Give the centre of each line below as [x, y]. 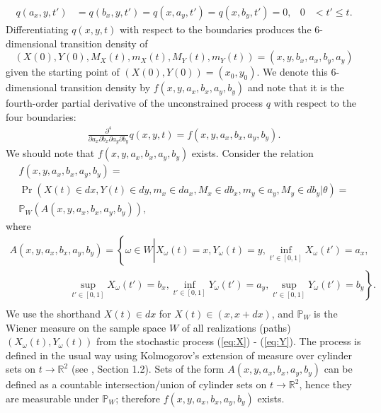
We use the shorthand [53, 314]
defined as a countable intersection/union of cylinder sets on [136, 384]
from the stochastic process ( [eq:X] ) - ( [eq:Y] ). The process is [228, 341]
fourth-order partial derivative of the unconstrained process [134, 103]
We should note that [50, 153]
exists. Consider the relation [252, 153]
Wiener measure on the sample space [86, 327]
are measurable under [52, 398]
